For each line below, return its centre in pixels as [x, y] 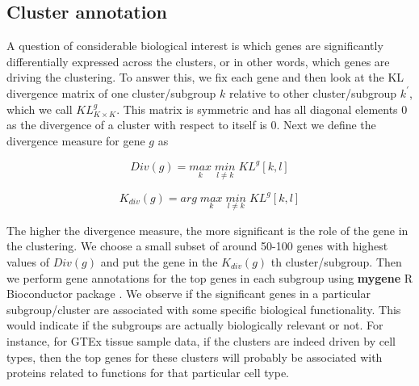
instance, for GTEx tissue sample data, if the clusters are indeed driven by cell [201, 340]
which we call [40, 109]
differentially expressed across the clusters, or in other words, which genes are [198, 61]
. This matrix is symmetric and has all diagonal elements [257, 109]
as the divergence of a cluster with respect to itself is [137, 125]
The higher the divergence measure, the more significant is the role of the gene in [207, 230]
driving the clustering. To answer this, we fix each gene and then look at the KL [205, 77]
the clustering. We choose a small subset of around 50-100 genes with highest [197, 246]
